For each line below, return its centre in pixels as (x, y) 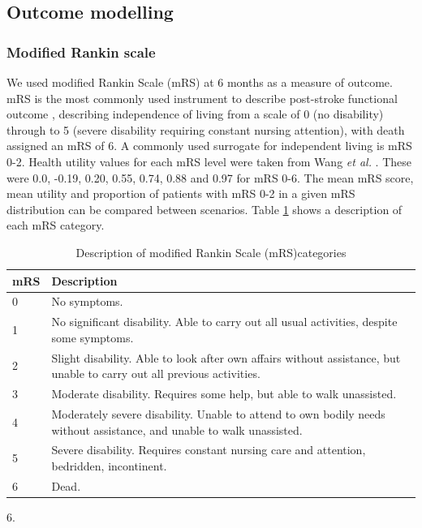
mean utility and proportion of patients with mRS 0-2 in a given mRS (181, 193)
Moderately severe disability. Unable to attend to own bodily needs (218, 413)
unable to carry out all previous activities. (156, 373)
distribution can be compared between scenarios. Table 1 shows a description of (205, 209)
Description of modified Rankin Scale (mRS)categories (211, 252)
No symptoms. (87, 301)
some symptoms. (93, 337)
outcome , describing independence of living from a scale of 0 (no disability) (195, 114)
